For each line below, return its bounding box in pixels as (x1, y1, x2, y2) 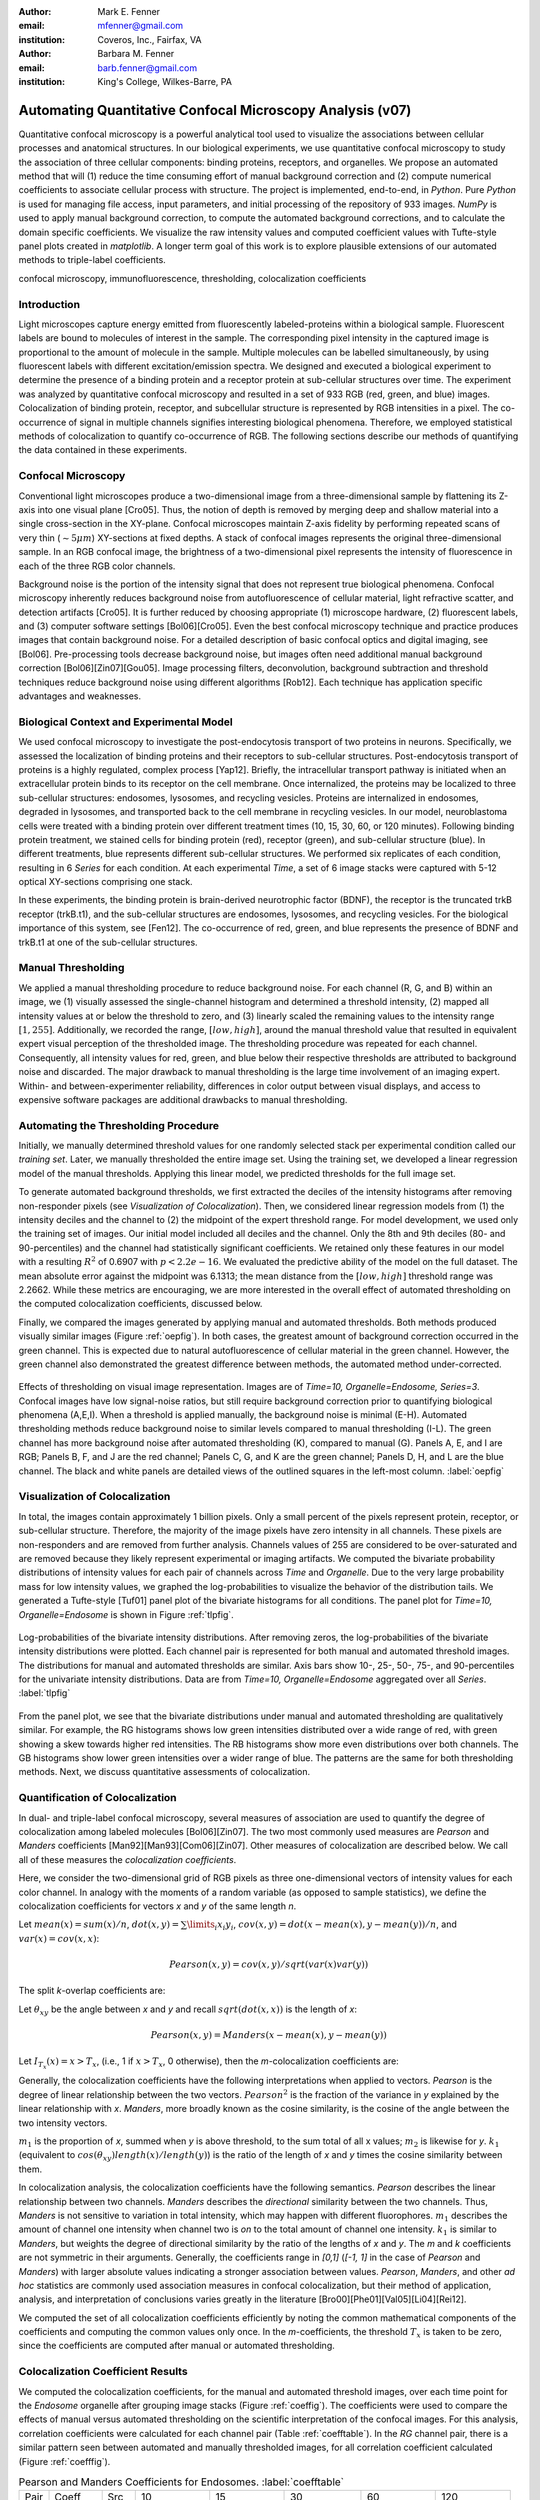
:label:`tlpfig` (18, 1687, 71, 1699)
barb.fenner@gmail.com (97, 61, 198, 74)
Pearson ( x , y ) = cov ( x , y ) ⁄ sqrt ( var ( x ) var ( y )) (168, 1958, 369, 1970)
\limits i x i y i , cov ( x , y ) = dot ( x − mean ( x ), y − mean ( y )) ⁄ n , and (186, 1918, 457, 1933)
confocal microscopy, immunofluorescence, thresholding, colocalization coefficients (18, 272, 367, 284)
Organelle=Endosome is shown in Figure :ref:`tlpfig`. (18, 1608, 234, 1620)
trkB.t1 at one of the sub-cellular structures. (18, 936, 199, 948)
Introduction (18, 297, 80, 311)
